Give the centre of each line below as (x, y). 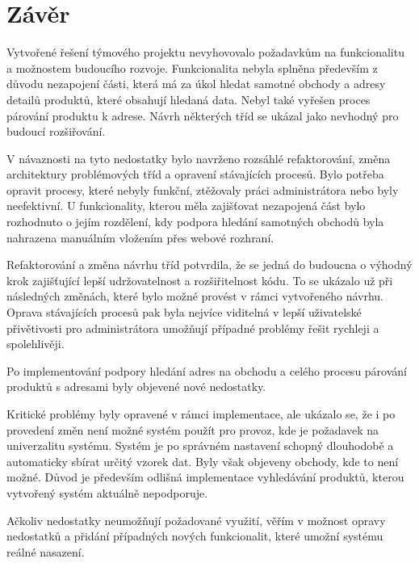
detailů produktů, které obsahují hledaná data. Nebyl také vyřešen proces (189, 99)
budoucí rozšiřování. (56, 131)
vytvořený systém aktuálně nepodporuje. (107, 492)
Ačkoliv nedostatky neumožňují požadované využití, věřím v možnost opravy (196, 520)
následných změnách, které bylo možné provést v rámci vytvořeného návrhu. (195, 296)
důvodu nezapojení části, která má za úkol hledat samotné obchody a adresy (196, 84)
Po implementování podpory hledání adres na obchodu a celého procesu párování (207, 370)
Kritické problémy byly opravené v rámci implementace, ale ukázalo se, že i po (201, 414)
